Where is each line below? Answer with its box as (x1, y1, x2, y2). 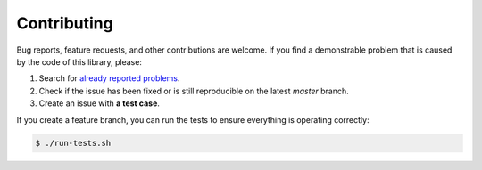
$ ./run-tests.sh (35, 138, 112, 149)
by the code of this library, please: (16, 56, 143, 67)
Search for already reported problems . (38, 73, 180, 84)
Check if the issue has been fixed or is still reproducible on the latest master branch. (38, 85, 349, 96)
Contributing (16, 13, 113, 33)
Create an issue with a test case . (38, 98, 161, 109)
